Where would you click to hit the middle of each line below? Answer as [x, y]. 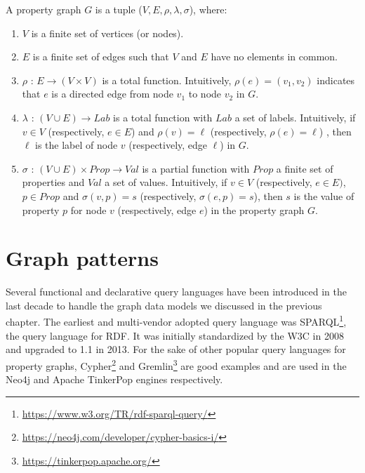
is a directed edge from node [112, 94]
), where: [208, 9]
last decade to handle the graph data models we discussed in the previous [164, 305]
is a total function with [163, 117]
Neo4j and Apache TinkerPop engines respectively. [114, 379]
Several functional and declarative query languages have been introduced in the [176, 292]
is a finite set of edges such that [101, 56]
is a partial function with [196, 168]
